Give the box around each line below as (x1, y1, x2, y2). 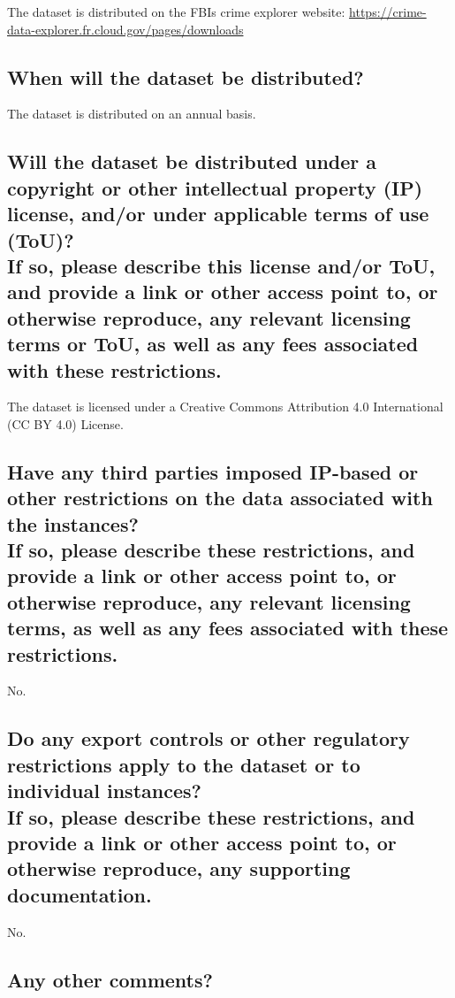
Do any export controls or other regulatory (7, 725, 410, 752)
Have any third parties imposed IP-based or (7, 457, 419, 485)
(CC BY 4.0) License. (7, 414, 124, 433)
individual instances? (7, 777, 201, 804)
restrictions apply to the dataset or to (7, 750, 360, 778)
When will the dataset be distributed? (7, 63, 364, 90)
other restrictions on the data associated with (7, 484, 433, 511)
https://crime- (349, 3, 427, 20)
